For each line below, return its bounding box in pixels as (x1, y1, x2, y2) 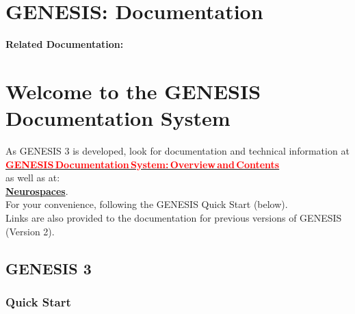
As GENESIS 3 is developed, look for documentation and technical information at (5, 144, 350, 158)
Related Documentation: (5, 37, 124, 51)
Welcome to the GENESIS (5, 77, 261, 105)
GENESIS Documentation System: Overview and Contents (5, 157, 280, 171)
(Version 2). (5, 224, 55, 238)
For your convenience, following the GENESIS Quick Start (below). (5, 197, 288, 211)
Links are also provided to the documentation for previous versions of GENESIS (5, 211, 342, 224)
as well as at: (5, 170, 60, 185)
